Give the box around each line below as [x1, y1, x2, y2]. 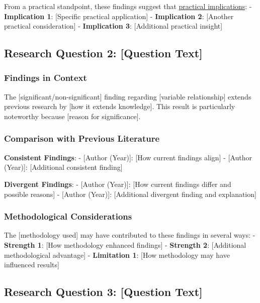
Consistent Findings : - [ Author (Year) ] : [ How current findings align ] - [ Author [4, 152, 252, 162]
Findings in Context [4, 71, 87, 84]
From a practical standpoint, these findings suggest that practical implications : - [4, 1, 252, 11]
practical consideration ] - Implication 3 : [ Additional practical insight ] [4, 21, 223, 31]
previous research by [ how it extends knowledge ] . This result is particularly [4, 101, 235, 112]
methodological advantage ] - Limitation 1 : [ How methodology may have [4, 249, 230, 260]
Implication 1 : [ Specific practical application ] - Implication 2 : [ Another [4, 11, 234, 21]
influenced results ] [4, 259, 59, 270]
